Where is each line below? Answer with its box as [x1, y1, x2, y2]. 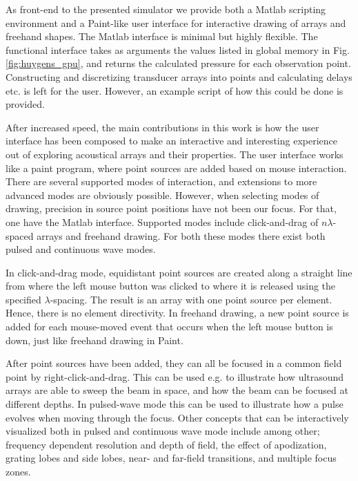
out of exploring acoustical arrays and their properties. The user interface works [6, 147, 344, 161]
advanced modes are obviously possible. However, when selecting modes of [6, 187, 319, 202]
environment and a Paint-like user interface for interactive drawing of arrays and [6, 15, 346, 30]
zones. [6, 464, 31, 478]
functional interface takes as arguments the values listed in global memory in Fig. [6, 42, 350, 57]
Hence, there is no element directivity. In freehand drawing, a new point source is [6, 305, 349, 320]
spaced [6, 228, 34, 243]
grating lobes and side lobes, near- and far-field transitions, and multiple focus [6, 451, 337, 465]
